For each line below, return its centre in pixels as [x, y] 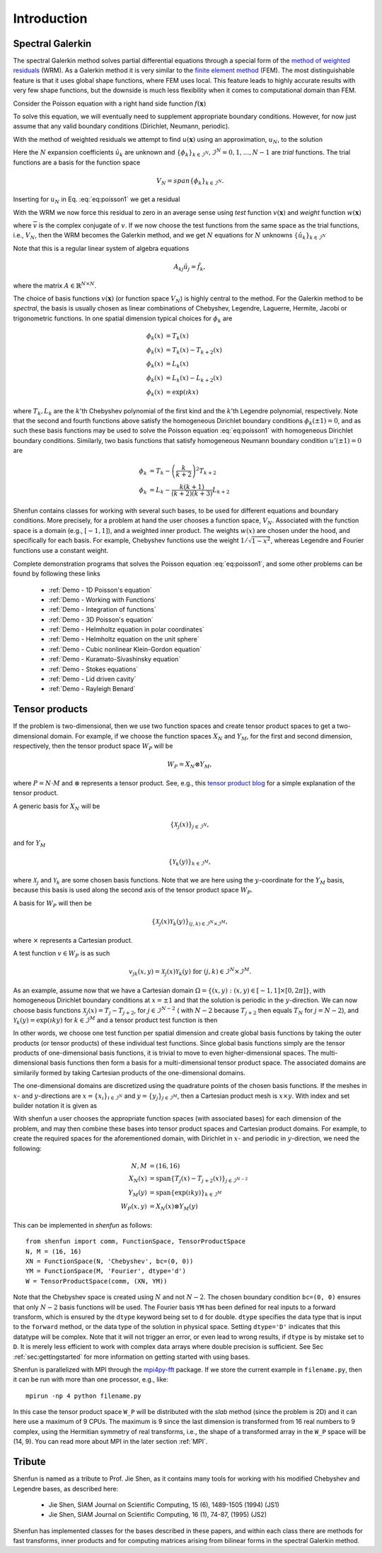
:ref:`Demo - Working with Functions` [103, 600]
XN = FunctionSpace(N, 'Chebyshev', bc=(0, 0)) [110, 1261]
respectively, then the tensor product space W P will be [93, 746]
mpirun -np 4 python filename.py [83, 1396]
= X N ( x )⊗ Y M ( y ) [174, 1207]
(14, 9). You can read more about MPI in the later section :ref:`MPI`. [110, 1442]
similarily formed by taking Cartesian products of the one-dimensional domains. [129, 1072]
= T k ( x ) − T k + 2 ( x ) [194, 351]
